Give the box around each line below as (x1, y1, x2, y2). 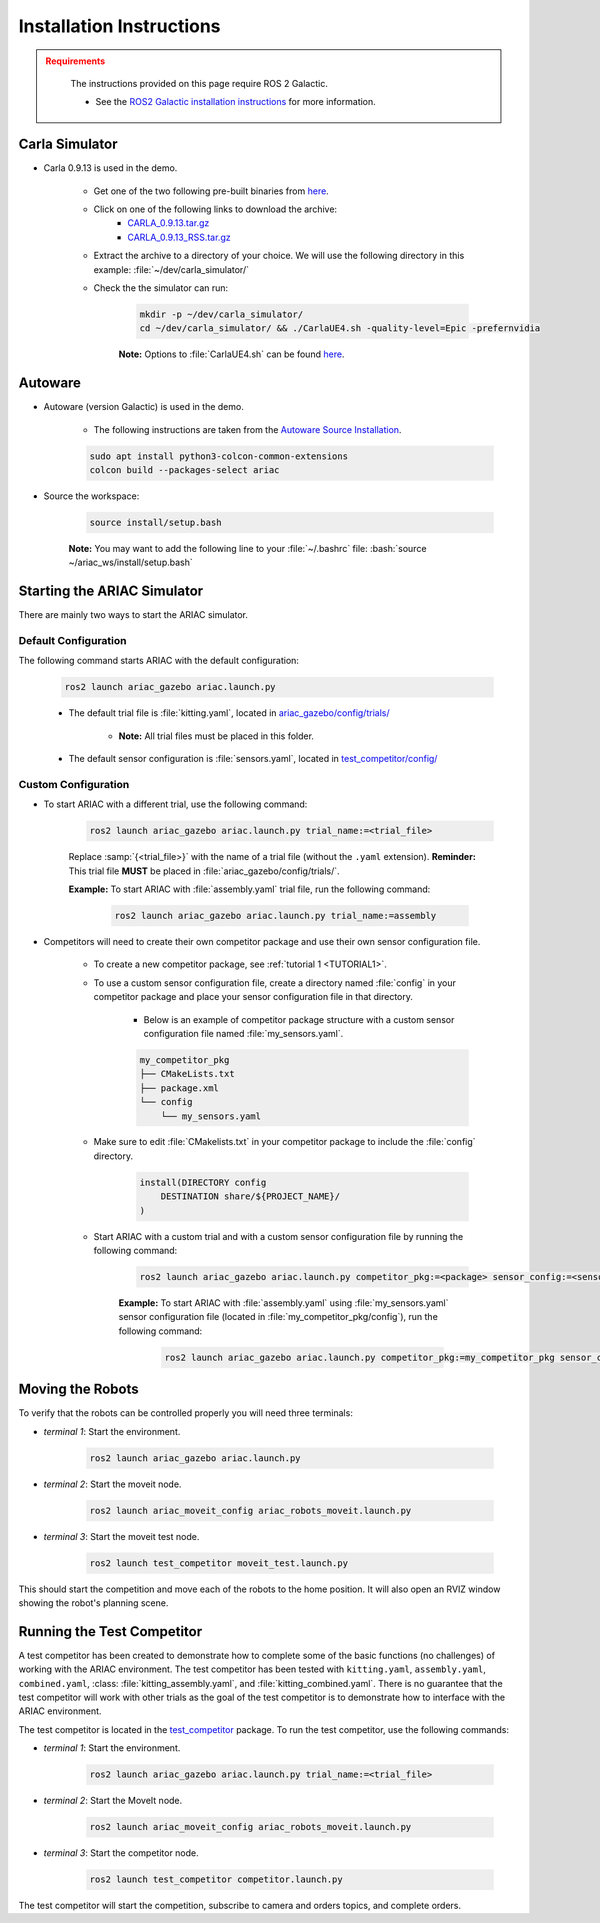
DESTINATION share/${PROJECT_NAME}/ (160, 1191, 340, 1202)
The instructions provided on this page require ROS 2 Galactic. (70, 77, 329, 89)
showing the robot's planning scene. (18, 1596, 169, 1609)
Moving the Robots (18, 1381, 139, 1398)
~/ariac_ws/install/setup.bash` (68, 556, 194, 569)
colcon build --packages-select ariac (89, 465, 280, 475)
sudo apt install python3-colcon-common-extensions (89, 450, 349, 462)
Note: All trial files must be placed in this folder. (118, 730, 315, 742)
